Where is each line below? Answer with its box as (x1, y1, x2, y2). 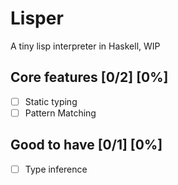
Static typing (24, 95, 78, 107)
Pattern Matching (24, 107, 97, 119)
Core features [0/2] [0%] (10, 69, 169, 86)
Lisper (10, 7, 64, 30)
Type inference (24, 163, 88, 175)
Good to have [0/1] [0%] (10, 137, 163, 154)
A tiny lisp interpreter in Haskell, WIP (10, 40, 161, 52)
